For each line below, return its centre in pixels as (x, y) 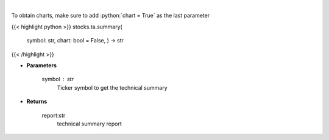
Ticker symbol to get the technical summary (112, 87)
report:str (54, 115)
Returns (37, 102)
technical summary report (89, 124)
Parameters (42, 65)
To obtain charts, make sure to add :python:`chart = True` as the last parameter (111, 16)
